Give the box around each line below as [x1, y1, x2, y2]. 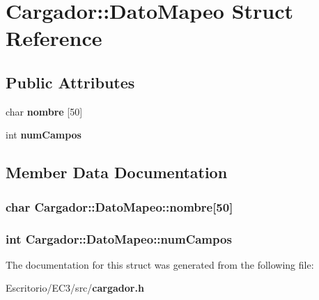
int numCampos [6, 127, 81, 142]
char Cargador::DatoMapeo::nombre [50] [6, 198, 233, 215]
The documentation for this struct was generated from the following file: [6, 257, 314, 271]
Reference [6, 24, 102, 52]
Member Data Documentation [6, 161, 228, 183]
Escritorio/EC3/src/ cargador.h [6, 281, 144, 295]
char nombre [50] [6, 104, 83, 118]
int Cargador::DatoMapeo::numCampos [6, 230, 232, 247]
